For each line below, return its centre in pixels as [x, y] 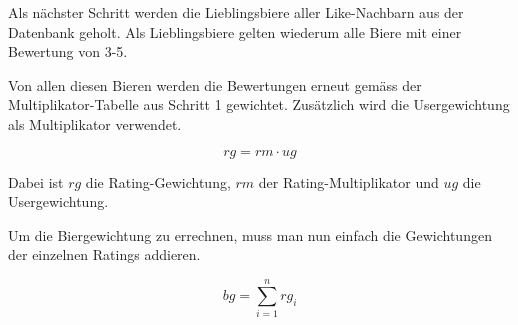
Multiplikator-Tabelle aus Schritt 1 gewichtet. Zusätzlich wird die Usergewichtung [259, 104]
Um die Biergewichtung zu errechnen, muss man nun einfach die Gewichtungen [250, 234]
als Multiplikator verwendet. [95, 123]
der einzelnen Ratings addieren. [104, 254]
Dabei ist [36, 181]
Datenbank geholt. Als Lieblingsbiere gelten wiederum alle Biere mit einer [235, 31]
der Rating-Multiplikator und [348, 181]
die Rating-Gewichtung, [158, 181]
